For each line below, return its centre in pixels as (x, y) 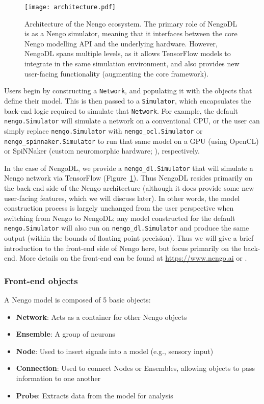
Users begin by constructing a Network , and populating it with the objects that (128, 91)
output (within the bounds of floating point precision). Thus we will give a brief (129, 238)
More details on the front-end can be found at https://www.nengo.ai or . (133, 258)
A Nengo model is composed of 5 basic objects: (77, 300)
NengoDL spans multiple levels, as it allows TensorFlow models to (128, 53)
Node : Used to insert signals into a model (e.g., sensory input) (115, 351)
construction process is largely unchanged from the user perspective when (119, 208)
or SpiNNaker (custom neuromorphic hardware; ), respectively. (102, 151)
